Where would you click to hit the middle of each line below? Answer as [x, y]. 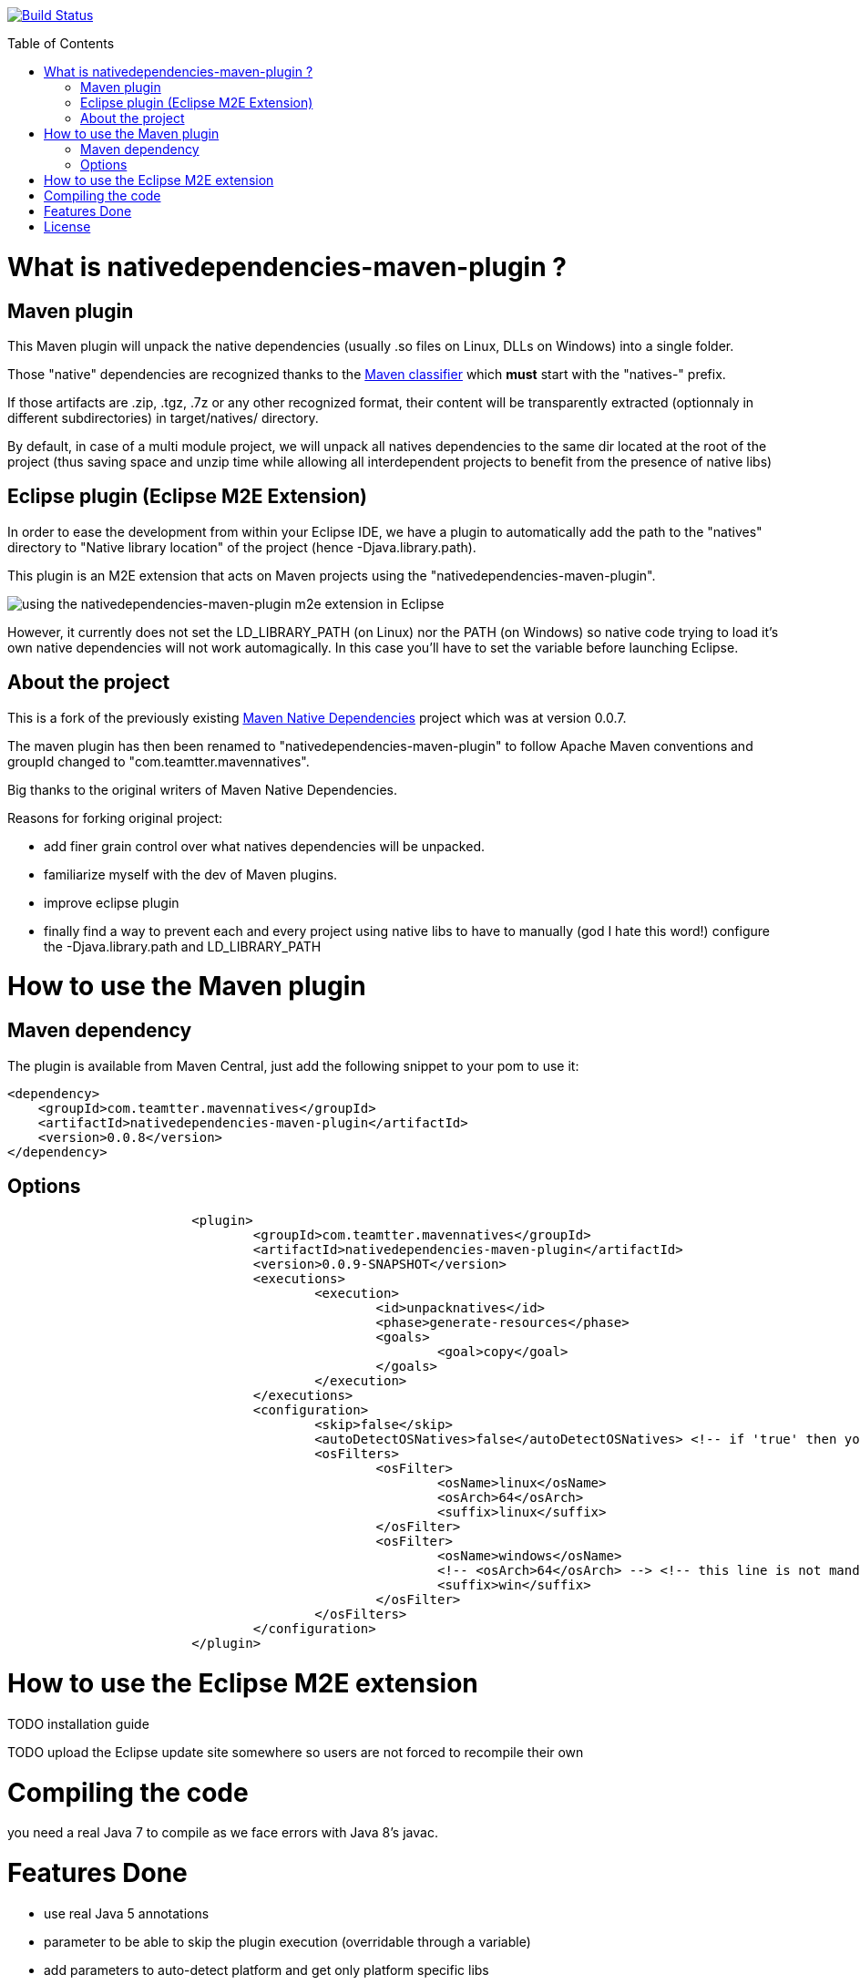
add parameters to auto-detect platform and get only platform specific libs [266, 1970]
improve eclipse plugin [112, 902]
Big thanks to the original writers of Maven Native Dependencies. [203, 789]
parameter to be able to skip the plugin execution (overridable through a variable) [287, 1941]
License [67, 226]
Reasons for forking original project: [115, 818]
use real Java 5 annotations [127, 1913]
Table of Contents [61, 43]
